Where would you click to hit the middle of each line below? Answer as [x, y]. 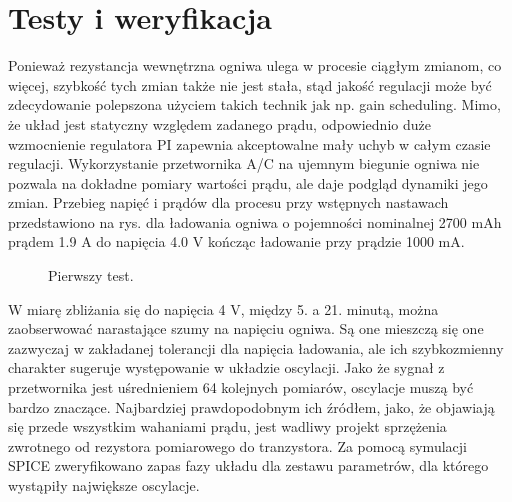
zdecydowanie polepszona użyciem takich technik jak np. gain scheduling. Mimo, [254, 104]
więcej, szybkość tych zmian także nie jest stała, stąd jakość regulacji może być [250, 84]
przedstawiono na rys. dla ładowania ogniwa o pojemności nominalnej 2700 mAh [255, 221]
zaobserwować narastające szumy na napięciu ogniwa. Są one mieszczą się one [246, 328]
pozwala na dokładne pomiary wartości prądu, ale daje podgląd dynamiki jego [248, 182]
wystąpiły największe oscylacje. [104, 485]
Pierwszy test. [91, 275]
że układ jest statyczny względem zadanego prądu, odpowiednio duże [219, 123]
